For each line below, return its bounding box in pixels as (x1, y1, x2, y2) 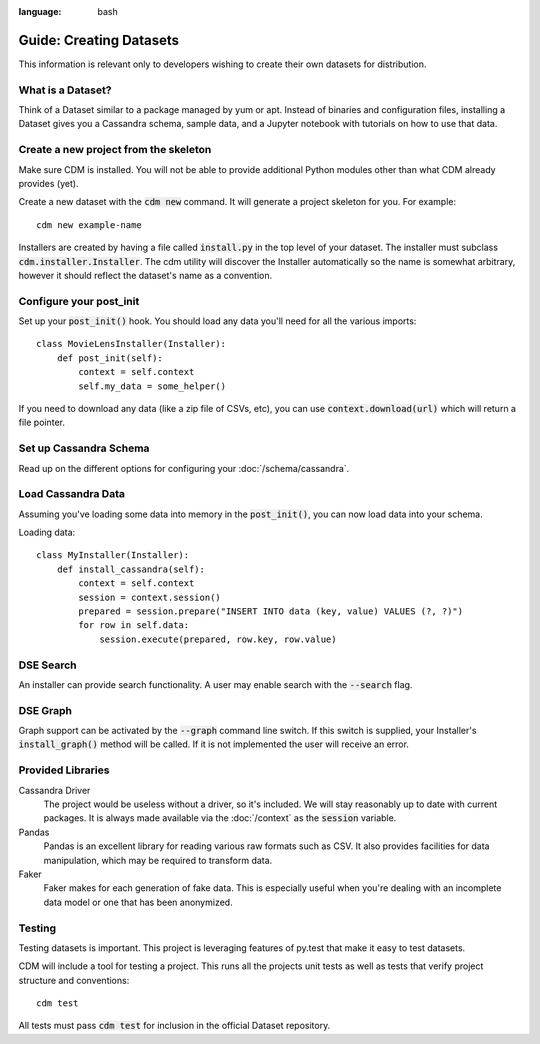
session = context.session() (78, 591, 222, 603)
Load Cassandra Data (18, 487, 125, 501)
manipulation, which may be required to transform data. (43, 854, 273, 866)
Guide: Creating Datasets (18, 31, 180, 49)
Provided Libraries (18, 763, 110, 777)
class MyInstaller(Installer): (36, 550, 190, 561)
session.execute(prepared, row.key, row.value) (99, 633, 337, 645)
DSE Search (18, 658, 77, 672)
